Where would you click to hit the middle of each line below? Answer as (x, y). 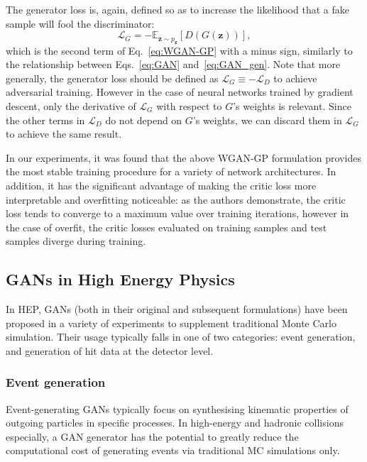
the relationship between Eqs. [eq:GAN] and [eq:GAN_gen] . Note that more (173, 64)
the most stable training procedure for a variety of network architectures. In (171, 171)
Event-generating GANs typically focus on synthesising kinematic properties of (177, 408)
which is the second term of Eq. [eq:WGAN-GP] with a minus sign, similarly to (179, 50)
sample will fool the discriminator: (80, 23)
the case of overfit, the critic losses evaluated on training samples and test (166, 227)
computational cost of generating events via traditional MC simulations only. (173, 450)
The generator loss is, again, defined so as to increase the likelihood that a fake (177, 9)
